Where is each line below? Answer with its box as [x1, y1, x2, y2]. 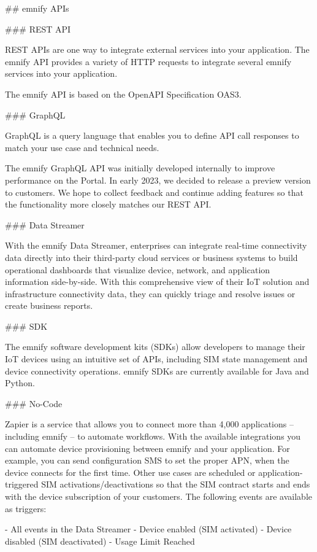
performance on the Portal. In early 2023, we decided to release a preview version [5, 173, 311, 186]
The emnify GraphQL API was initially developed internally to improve [5, 161, 275, 174]
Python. [5, 376, 35, 389]
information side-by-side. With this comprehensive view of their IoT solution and [5, 275, 310, 288]
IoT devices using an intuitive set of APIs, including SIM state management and [5, 352, 308, 365]
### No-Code [5, 397, 63, 410]
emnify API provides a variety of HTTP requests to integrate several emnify [5, 55, 292, 68]
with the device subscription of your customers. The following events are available [5, 490, 313, 502]
